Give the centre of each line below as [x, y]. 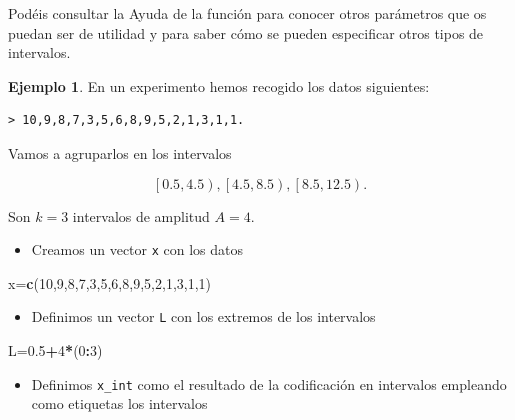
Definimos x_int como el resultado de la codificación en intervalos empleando [269, 383]
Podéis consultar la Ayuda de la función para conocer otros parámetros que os [247, 13]
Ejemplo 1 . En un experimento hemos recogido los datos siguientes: [219, 85]
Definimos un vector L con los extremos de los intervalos [203, 316]
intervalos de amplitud [141, 215]
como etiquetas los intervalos [119, 403]
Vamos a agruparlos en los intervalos [120, 152]
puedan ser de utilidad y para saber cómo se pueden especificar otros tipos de [246, 32]
